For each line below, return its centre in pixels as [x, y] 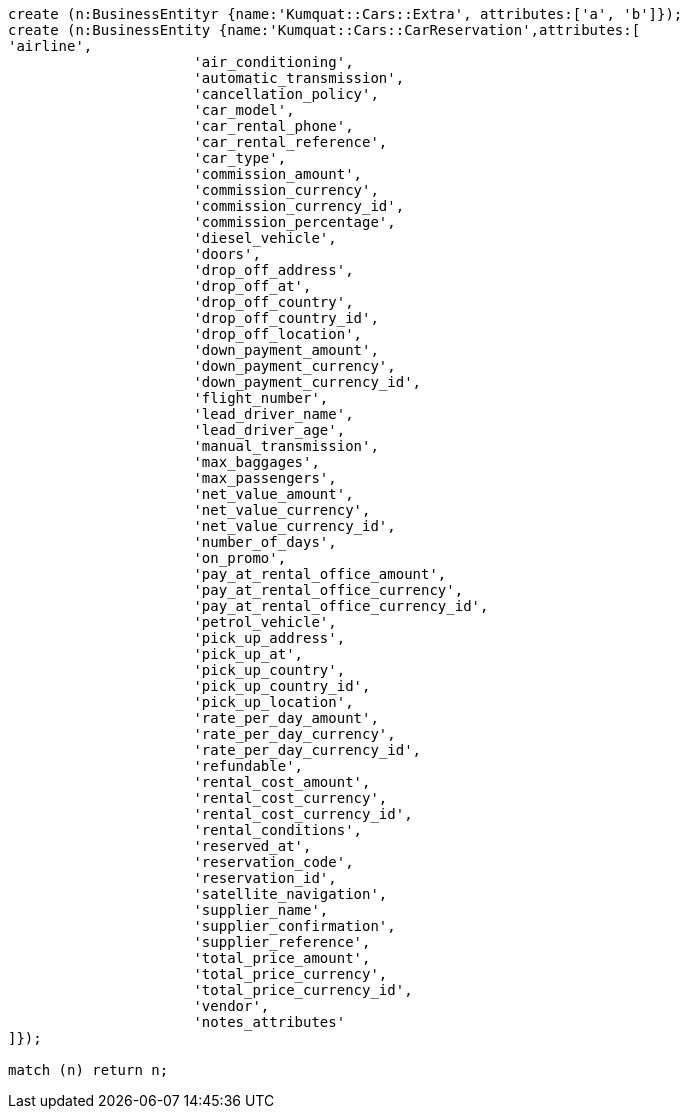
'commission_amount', [278, 174]
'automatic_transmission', [299, 78]
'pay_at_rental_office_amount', [320, 574]
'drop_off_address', [273, 270]
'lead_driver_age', [269, 430]
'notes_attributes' [269, 1022]
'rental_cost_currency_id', [303, 814]
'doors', [227, 254]
